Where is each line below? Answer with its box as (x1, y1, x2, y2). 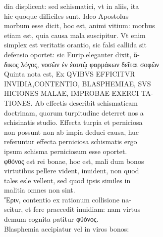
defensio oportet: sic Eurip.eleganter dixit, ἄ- (4, 49, 140, 59)
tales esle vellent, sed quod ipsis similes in (4, 175, 131, 185)
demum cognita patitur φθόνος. (4, 214, 99, 224)
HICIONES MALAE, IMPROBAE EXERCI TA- (4, 88, 154, 98)
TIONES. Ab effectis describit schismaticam (4, 97, 138, 108)
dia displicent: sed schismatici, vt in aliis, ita (4, 1, 139, 11)
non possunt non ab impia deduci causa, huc (4, 126, 139, 137)
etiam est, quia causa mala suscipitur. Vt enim (4, 30, 146, 40)
